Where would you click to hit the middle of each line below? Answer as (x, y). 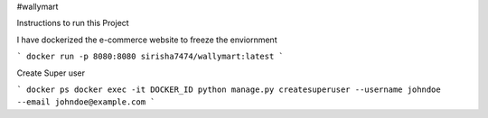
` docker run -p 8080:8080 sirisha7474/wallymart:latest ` (150, 57)
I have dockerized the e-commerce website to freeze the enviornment (147, 40)
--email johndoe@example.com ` (86, 102)
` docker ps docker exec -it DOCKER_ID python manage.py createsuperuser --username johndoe (229, 89)
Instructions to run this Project (73, 23)
